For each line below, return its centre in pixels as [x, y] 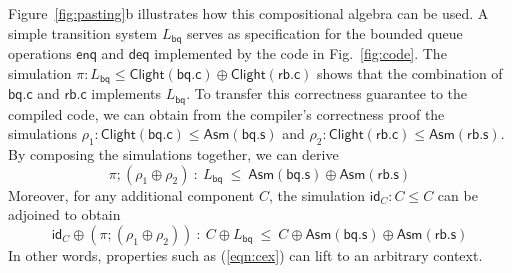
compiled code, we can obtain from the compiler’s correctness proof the [226, 113]
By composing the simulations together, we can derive [173, 153]
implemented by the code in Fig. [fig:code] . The [300, 53]
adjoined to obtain [64, 214]
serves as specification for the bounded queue [325, 32]
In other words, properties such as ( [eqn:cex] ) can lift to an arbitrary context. [245, 254]
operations [40, 53]
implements [126, 93]
